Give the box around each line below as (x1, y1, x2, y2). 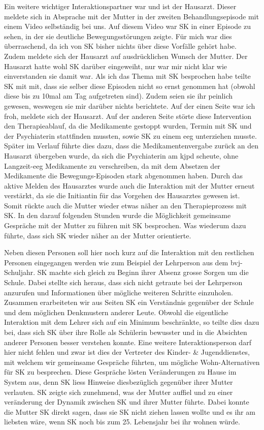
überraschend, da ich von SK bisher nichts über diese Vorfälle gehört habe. (4, 41, 237, 51)
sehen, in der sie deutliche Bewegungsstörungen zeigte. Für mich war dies (4, 30, 232, 41)
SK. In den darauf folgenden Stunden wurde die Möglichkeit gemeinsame (4, 210, 231, 221)
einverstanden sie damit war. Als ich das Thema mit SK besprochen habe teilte (4, 71, 251, 81)
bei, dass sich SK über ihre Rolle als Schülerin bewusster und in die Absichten (4, 327, 247, 337)
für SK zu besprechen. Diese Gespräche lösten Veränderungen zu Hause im (4, 366, 237, 377)
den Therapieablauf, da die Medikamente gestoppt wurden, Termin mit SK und (4, 120, 252, 131)
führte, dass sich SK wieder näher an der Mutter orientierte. (4, 230, 191, 240)
